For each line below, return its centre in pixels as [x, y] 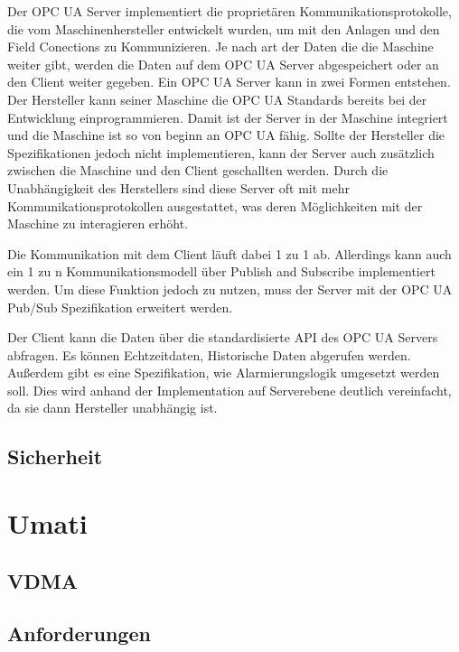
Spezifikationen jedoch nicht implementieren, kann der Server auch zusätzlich [221, 152]
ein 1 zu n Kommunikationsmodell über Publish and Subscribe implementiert [221, 271]
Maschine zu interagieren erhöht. [98, 224]
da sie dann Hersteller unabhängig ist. [112, 408]
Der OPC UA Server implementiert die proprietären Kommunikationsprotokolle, [229, 11]
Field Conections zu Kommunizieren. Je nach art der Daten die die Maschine [220, 47]
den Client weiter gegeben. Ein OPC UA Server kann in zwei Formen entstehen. [229, 82]
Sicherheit [55, 456]
